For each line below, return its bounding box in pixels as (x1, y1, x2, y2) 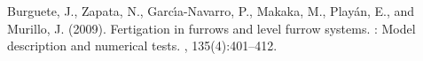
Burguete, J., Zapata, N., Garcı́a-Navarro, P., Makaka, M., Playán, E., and (7, 2, 415, 19)
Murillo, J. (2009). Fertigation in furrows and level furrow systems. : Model (7, 19, 416, 37)
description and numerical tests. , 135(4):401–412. (7, 36, 278, 55)
